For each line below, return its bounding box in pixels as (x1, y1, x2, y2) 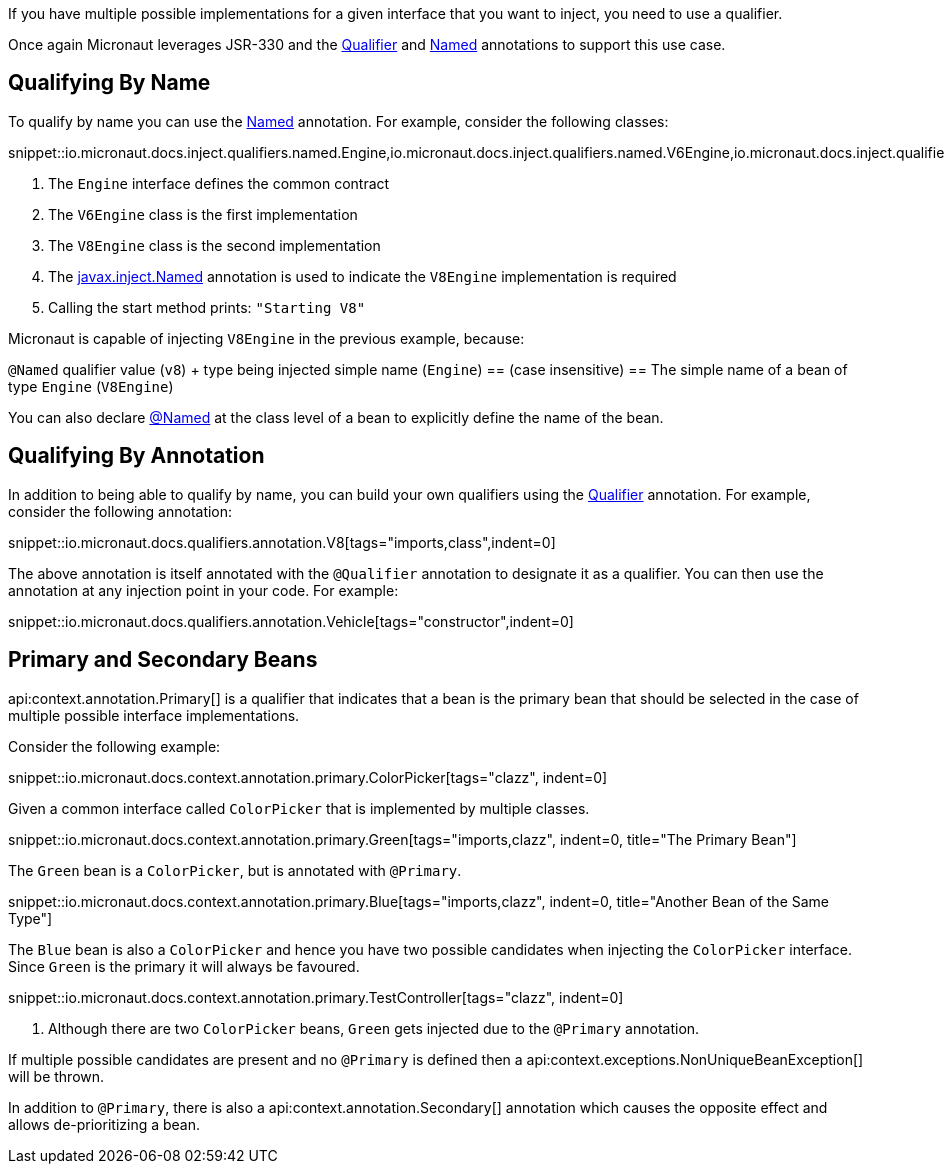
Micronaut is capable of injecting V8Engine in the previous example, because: (8, 329, 525, 347)
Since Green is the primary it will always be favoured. (8, 957, 360, 975)
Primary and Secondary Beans (8, 647, 318, 673)
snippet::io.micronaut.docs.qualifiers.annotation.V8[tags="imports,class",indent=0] (8, 533, 556, 551)
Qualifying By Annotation (8, 443, 265, 469)
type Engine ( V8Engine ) (8, 377, 174, 395)
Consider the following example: (8, 737, 221, 755)
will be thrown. (8, 1067, 105, 1085)
